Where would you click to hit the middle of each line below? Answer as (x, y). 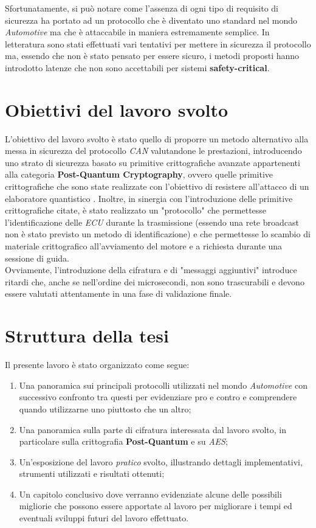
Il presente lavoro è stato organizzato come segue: (97, 365)
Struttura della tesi (87, 335)
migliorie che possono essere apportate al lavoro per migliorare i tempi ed (156, 506)
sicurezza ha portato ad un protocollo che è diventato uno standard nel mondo (151, 20)
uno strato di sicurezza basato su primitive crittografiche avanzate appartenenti (153, 162)
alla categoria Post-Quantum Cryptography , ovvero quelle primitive (139, 174)
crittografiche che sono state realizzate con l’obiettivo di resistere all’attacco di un (157, 186)
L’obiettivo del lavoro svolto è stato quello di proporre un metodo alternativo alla (157, 138)
